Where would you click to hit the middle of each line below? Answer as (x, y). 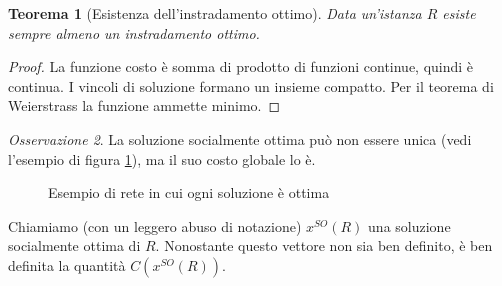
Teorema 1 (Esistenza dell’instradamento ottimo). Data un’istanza (215, 13)
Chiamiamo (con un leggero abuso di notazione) (155, 225)
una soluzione (409, 225)
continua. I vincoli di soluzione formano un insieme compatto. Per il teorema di (251, 85)
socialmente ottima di (74, 245)
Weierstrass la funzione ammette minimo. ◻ (144, 105)
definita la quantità (67, 264)
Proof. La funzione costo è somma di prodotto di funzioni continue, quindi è (241, 66)
